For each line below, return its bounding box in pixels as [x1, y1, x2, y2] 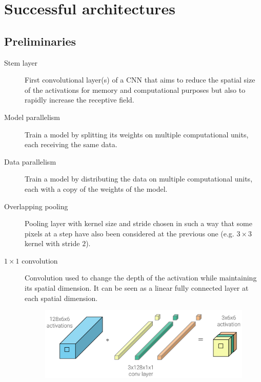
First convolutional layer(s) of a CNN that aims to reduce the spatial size [25, 74, 255, 85]
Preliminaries [4, 33, 76, 49]
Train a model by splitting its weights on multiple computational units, [25, 129, 249, 139]
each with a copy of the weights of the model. [25, 183, 168, 194]
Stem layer [4, 57, 37, 68]
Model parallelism [4, 111, 61, 122]
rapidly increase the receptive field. [25, 94, 134, 105]
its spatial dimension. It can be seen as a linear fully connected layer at [25, 283, 249, 293]
